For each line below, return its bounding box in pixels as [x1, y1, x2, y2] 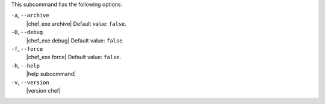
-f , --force [11, 45, 43, 52]
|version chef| [26, 87, 61, 94]
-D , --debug [11, 29, 43, 36]
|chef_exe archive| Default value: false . [26, 20, 126, 27]
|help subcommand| [26, 71, 76, 78]
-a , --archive [11, 12, 49, 19]
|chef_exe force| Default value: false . [26, 54, 122, 61]
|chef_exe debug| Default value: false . [26, 36, 125, 44]
